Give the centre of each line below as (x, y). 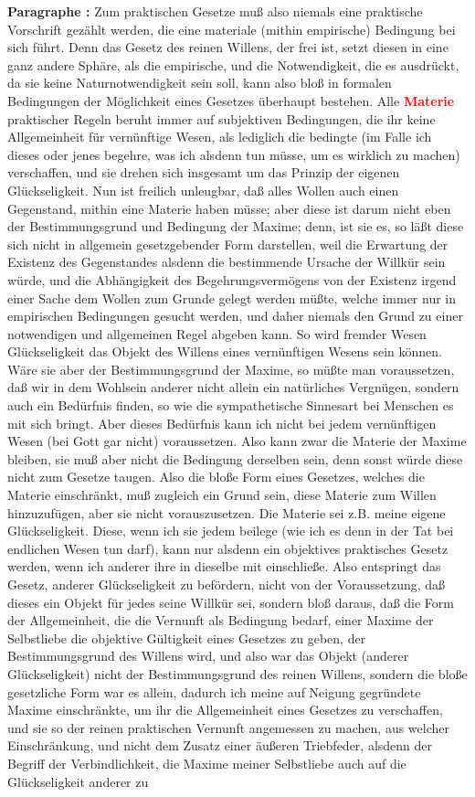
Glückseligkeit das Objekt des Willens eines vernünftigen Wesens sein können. (225, 351)
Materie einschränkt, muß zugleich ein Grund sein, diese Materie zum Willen (222, 495)
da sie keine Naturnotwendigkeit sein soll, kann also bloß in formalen (200, 83)
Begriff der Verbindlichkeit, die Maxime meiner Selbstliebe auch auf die (207, 763)
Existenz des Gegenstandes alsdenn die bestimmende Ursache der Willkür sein (227, 262)
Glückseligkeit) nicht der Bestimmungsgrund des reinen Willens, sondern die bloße (237, 673)
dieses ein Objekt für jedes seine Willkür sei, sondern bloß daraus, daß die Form (231, 602)
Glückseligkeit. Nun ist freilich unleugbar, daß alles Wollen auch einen (203, 190)
